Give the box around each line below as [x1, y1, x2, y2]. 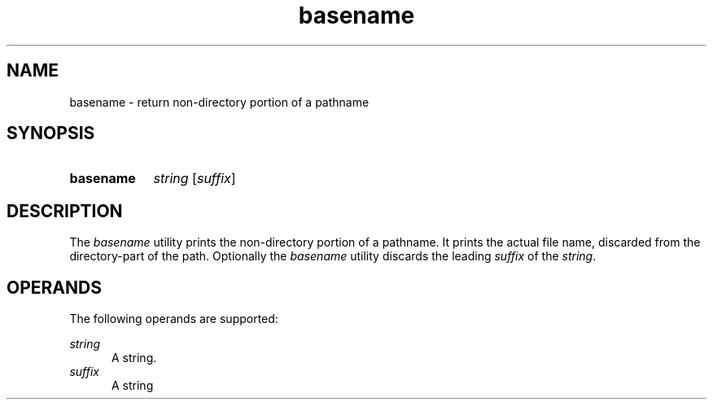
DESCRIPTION [7, 200, 123, 221]
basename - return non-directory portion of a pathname [69, 94, 370, 109]
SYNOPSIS [7, 123, 95, 144]
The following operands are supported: [69, 312, 278, 326]
